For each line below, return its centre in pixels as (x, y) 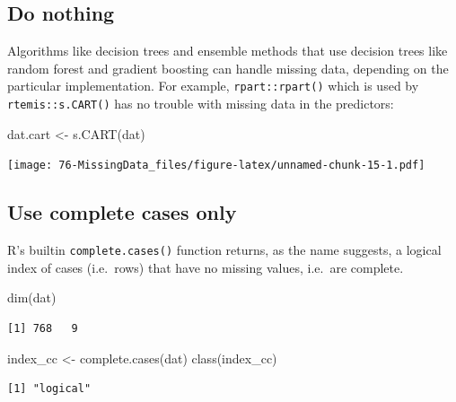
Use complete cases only (122, 212)
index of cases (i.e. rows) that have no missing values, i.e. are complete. (206, 267)
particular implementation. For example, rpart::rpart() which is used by (213, 86)
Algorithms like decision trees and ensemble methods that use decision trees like (228, 51)
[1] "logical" (49, 389)
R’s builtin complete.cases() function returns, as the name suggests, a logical (224, 250)
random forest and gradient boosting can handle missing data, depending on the (228, 68)
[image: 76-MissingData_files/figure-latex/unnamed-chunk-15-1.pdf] (216, 166)
